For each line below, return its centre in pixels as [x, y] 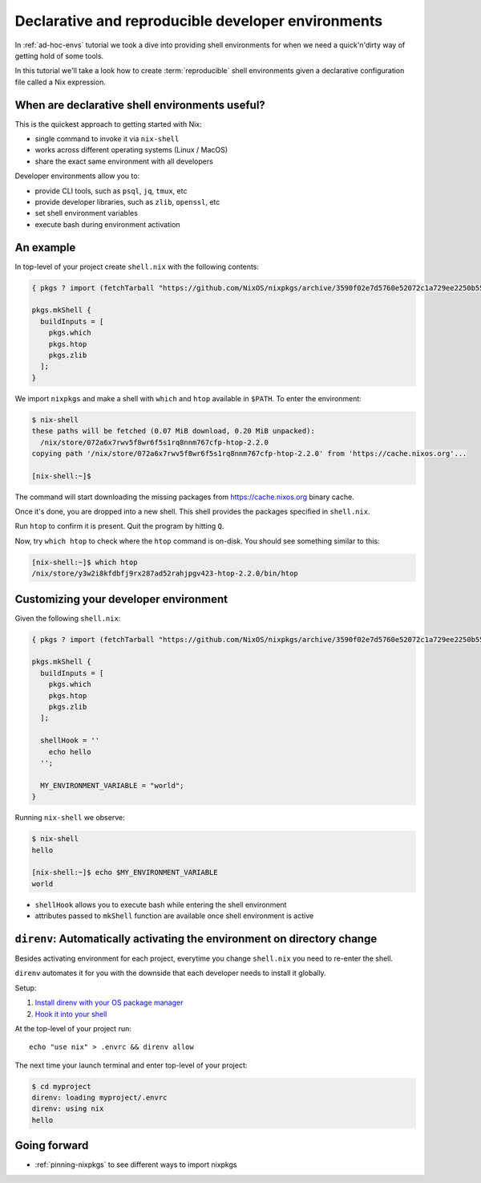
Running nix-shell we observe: [70, 818]
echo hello [70, 752]
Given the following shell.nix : [68, 618]
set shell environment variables [86, 213]
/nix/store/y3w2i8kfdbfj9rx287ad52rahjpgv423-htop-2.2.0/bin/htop [165, 573]
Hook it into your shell [71, 1014]
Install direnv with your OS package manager [109, 1002]
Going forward [52, 1146]
